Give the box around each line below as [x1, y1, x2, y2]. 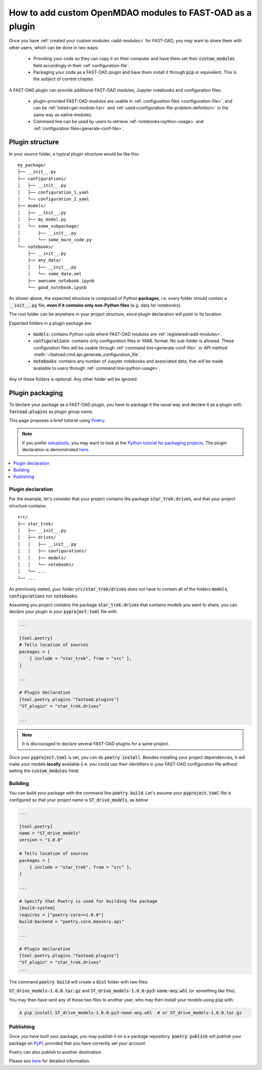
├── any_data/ [27, 258, 62, 263]
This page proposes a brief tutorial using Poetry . [9, 417, 106, 423]
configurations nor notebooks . [9, 593, 79, 599]
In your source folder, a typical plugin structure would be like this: [9, 151, 140, 157]
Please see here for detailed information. [9, 1058, 91, 1064]
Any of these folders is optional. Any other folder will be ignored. [9, 376, 138, 382]
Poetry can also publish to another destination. [9, 1049, 102, 1055]
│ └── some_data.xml [27, 271, 82, 277]
